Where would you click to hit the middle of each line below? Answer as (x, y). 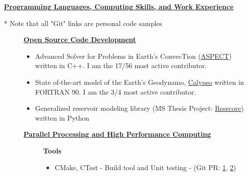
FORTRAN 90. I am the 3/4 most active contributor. (115, 91)
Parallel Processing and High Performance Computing (117, 134)
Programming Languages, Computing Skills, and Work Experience (119, 6)
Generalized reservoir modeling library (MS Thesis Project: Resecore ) (139, 108)
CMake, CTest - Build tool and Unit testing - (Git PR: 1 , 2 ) (145, 167)
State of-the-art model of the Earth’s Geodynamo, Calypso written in (139, 82)
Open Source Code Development (80, 39)
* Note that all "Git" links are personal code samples (83, 23)
